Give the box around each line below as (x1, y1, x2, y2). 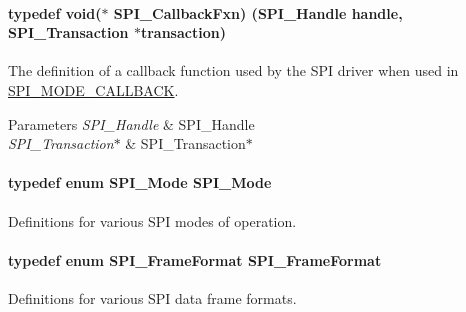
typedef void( (8, 2, 102, 23)
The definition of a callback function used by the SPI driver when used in (8, 60, 459, 81)
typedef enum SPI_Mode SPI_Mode (8, 172, 272, 193)
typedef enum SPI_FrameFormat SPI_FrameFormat (8, 249, 382, 270)
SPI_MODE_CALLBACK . (8, 79, 179, 100)
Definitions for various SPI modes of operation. (8, 210, 297, 231)
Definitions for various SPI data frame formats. (8, 287, 297, 308)
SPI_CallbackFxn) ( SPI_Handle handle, (113, 2, 403, 23)
